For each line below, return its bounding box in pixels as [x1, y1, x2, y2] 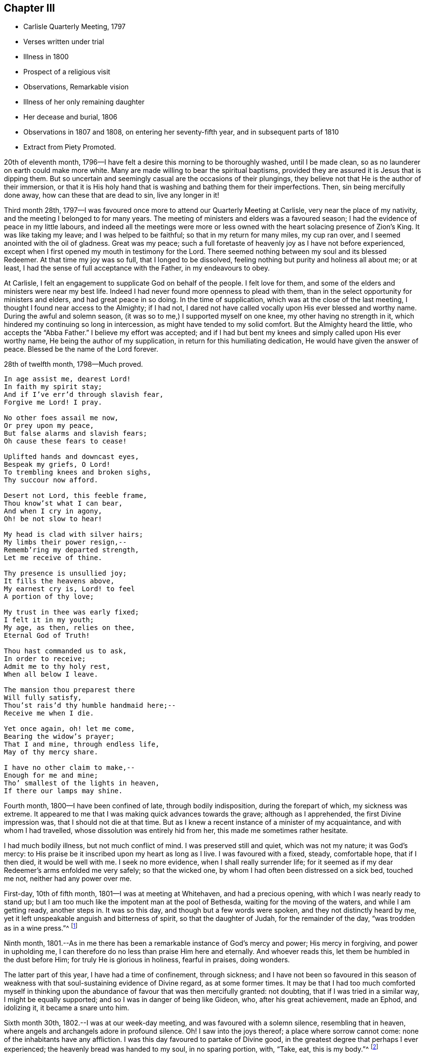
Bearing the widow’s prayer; [4, 733, 115, 741]
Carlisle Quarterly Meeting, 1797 [23, 22, 126, 31]
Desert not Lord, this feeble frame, [4, 492, 148, 500]
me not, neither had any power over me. [4, 874, 132, 883]
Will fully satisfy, [4, 694, 82, 702]
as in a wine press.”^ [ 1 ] [4, 922, 78, 933]
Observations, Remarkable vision [23, 83, 129, 91]
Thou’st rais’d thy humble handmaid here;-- [4, 701, 176, 710]
